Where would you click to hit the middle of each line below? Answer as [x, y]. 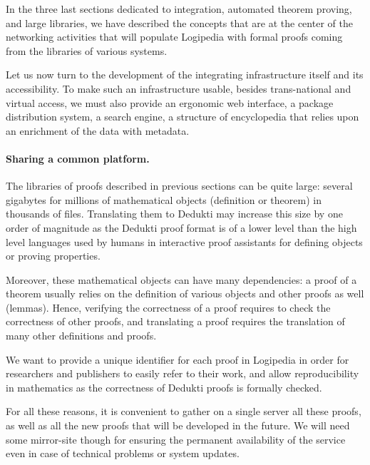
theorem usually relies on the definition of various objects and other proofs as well [185, 293]
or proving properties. [53, 256]
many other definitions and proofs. [81, 336]
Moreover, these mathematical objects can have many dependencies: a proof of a [181, 279]
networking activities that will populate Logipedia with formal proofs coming [174, 37]
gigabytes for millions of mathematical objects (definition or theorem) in [164, 199]
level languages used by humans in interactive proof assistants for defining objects [184, 241]
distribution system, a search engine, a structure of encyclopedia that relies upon [183, 117]
